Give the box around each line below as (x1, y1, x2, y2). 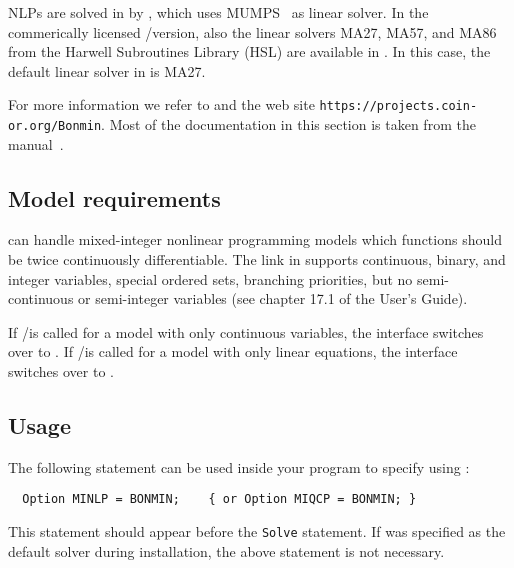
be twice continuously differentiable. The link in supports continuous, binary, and (8, 249, 506, 270)
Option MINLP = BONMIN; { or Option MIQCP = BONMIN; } (22, 492, 417, 507)
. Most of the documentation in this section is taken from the (101, 114, 476, 135)
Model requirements (8, 182, 221, 213)
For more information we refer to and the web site (8, 94, 315, 115)
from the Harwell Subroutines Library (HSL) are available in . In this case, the (8, 41, 491, 62)
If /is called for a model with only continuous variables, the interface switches (8, 321, 484, 342)
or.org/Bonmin (8, 119, 102, 134)
